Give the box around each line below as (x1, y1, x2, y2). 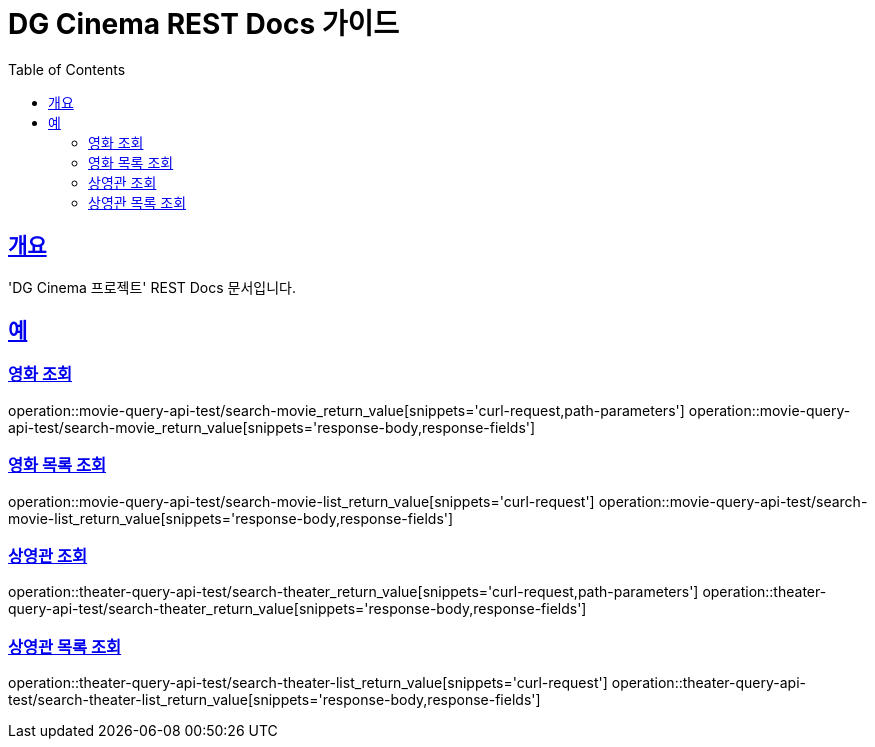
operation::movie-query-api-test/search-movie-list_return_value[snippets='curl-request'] (8, 492, 595, 510)
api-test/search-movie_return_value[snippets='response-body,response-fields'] (8, 418, 536, 436)
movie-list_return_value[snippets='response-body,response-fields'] (8, 509, 454, 527)
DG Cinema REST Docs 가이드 (8, 7, 400, 41)
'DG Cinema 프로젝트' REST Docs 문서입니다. (8, 278, 297, 296)
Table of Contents (8, 60, 126, 78)
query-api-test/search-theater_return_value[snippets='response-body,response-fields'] (8, 600, 587, 618)
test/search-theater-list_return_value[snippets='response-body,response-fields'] (8, 691, 541, 709)
